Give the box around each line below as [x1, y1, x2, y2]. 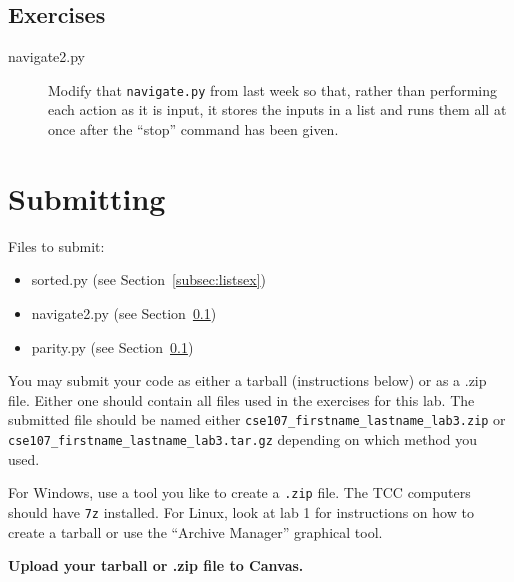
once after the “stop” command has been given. [48, 119, 339, 140]
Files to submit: [8, 235, 105, 256]
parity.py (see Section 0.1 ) [31, 336, 194, 357]
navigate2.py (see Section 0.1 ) [31, 302, 217, 323]
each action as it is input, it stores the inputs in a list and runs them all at [48, 99, 507, 120]
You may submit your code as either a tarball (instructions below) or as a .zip [8, 370, 487, 391]
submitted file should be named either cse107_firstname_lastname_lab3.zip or [8, 409, 506, 430]
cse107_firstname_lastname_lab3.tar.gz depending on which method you [8, 428, 478, 449]
